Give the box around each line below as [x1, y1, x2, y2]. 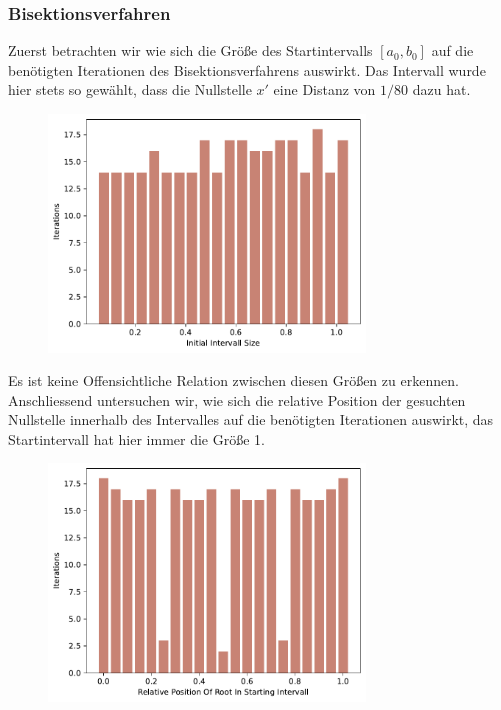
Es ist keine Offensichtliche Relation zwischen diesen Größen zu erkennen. [8, 370, 459, 391]
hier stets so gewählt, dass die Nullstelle [8, 79, 252, 100]
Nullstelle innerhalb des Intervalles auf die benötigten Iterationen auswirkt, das [8, 409, 494, 430]
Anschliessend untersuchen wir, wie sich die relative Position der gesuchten [8, 389, 466, 410]
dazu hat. [412, 79, 471, 100]
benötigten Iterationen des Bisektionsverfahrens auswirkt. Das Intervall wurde [8, 59, 486, 80]
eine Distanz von [273, 79, 376, 100]
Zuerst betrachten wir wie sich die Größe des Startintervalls [8, 40, 373, 61]
